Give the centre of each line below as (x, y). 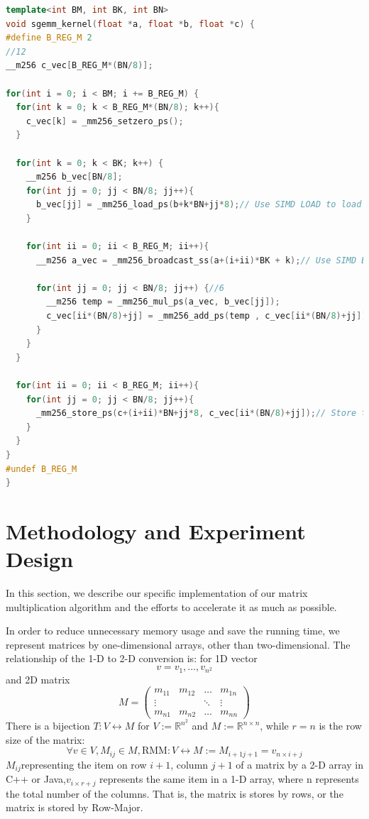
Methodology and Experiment (156, 531)
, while (274, 726)
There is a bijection (48, 726)
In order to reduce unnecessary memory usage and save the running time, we (173, 631)
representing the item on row (84, 764)
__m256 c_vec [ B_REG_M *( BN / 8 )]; (79, 66)
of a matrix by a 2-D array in (299, 764)
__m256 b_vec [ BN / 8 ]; (74, 177)
